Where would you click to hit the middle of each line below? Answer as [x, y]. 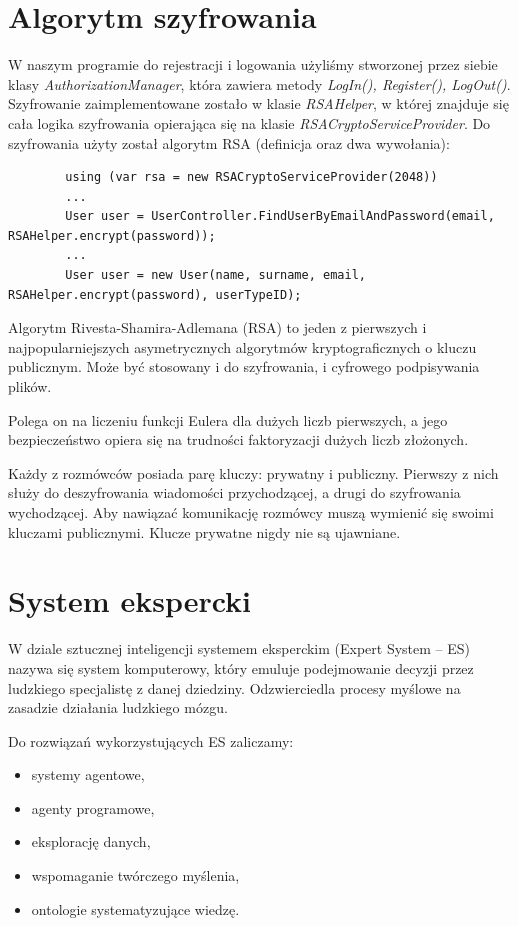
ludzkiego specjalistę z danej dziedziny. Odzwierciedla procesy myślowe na [234, 687]
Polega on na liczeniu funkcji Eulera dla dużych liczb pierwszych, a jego [228, 419]
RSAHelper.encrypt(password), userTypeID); [155, 294]
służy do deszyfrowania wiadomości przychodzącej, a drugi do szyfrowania [234, 492]
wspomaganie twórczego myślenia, [135, 875]
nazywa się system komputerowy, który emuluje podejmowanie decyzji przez [241, 667]
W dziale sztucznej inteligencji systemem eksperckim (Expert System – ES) [239, 648]
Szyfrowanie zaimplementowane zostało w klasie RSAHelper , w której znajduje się [258, 103]
